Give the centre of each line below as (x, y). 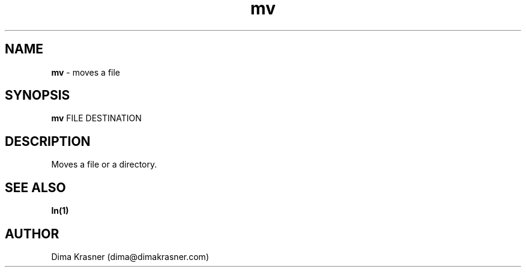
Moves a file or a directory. (104, 165)
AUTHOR (32, 234)
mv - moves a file (86, 72)
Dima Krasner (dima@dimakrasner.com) (130, 256)
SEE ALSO (35, 187)
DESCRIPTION (48, 141)
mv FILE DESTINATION (96, 118)
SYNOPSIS (38, 95)
